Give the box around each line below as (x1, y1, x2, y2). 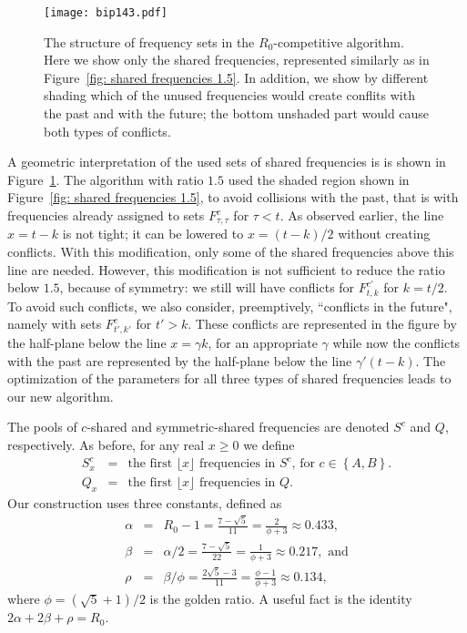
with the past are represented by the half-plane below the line (7, 351, 352, 370)
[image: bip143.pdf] (44, 6, 168, 19)
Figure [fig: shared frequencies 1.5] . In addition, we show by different (44, 67, 429, 87)
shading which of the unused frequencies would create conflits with (44, 86, 415, 105)
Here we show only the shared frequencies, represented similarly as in (44, 50, 430, 69)
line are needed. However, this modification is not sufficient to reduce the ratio (7, 260, 445, 279)
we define (243, 434, 295, 454)
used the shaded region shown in (228, 169, 410, 189)
